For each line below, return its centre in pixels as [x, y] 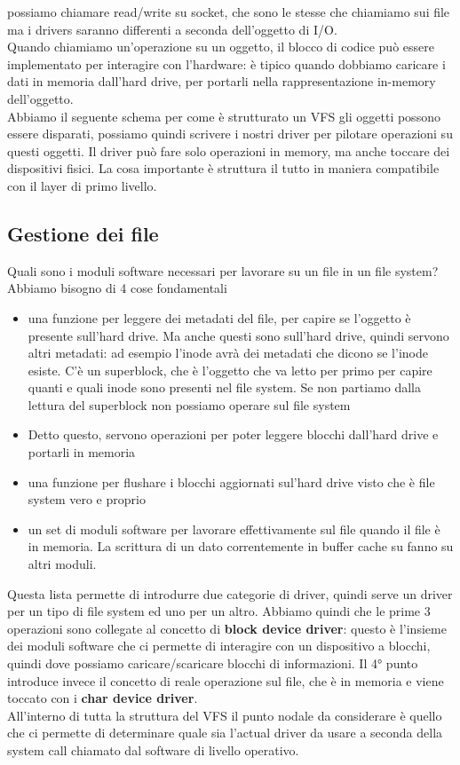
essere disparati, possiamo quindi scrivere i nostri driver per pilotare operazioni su [230, 134]
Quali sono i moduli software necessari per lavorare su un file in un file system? [223, 270]
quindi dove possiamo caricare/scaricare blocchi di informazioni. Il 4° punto [213, 663]
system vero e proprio [87, 499]
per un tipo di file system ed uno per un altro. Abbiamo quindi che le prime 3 [219, 611]
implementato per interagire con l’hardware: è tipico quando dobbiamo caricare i [226, 63]
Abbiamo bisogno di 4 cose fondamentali [117, 288]
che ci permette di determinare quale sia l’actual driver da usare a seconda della [225, 733]
